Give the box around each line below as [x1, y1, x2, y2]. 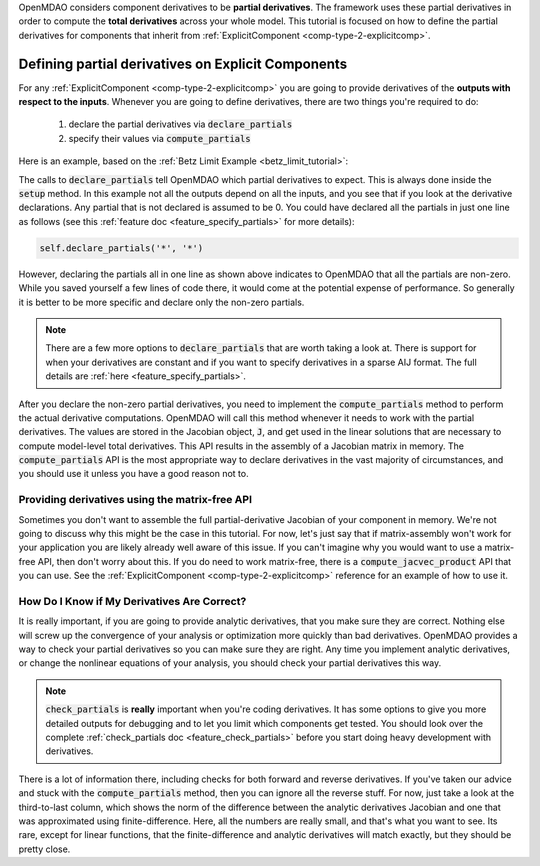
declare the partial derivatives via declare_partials [68, 118, 293, 130]
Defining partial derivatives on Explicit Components [18, 55, 348, 72]
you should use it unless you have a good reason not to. [18, 468, 249, 480]
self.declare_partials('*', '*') [39, 242, 204, 254]
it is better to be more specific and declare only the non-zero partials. [18, 296, 305, 308]
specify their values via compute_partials [68, 132, 251, 144]
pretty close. [18, 843, 71, 855]
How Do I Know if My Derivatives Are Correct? [18, 594, 247, 608]
